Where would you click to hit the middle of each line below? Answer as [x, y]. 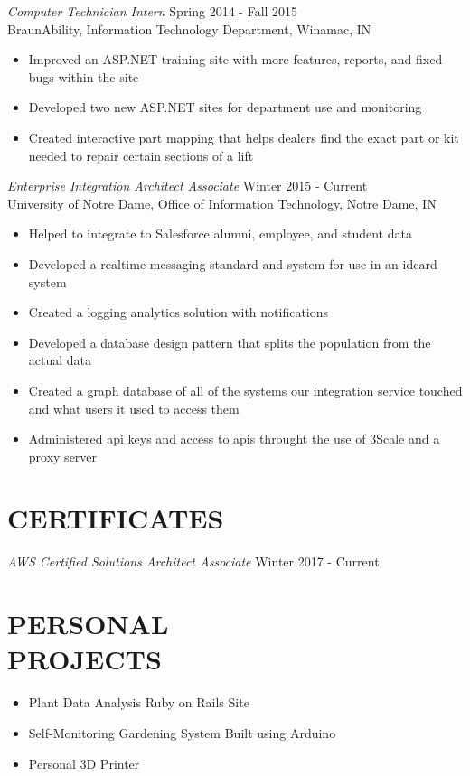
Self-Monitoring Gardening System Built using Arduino [182, 732]
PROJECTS [85, 659]
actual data [60, 360]
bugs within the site [84, 76]
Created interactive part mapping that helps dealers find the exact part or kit [244, 137]
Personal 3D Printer [84, 763]
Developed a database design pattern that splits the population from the [230, 342]
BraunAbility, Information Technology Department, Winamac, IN [189, 28]
